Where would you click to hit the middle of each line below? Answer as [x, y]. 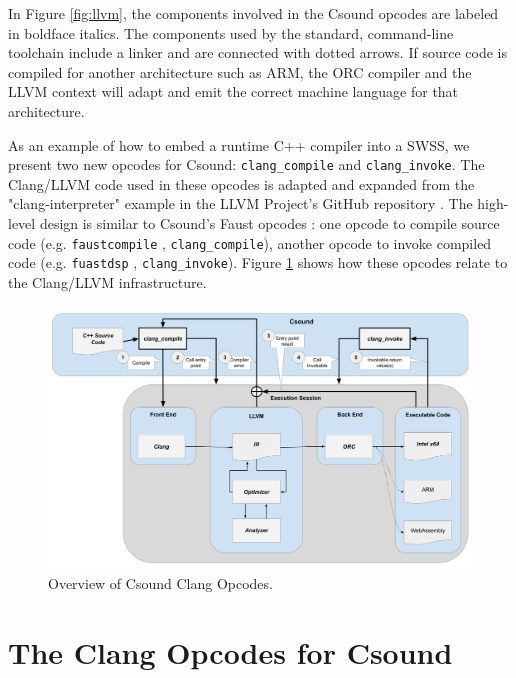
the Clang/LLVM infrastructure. [107, 281]
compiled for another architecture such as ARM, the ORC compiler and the [240, 71]
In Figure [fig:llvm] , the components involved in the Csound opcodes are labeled [253, 13]
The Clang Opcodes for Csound [230, 651]
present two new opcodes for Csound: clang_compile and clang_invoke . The [246, 164]
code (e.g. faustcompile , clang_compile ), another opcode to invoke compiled [250, 242]
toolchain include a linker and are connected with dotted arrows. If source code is [257, 52]
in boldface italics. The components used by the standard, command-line [231, 32]
